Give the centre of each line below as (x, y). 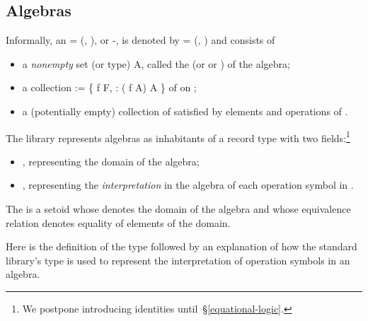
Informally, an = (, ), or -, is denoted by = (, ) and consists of (140, 40)
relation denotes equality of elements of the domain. (118, 222)
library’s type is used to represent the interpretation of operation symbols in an (178, 260)
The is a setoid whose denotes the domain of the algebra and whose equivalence (178, 209)
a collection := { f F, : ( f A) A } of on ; (109, 87)
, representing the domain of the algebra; (111, 161)
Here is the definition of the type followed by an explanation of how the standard (182, 246)
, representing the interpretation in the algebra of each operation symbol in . (188, 185)
